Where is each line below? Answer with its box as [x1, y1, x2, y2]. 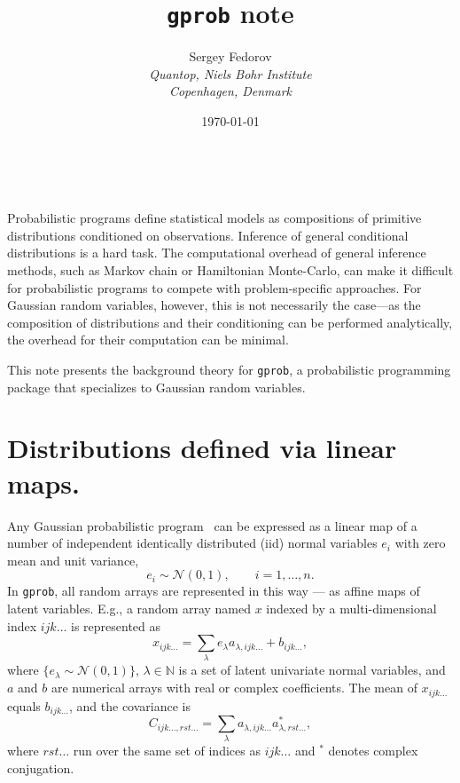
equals [7, 696, 41, 715]
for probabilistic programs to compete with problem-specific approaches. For [7, 278, 422, 297]
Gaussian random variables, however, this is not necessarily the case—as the [7, 296, 421, 314]
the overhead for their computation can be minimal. [7, 330, 289, 349]
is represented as [71, 616, 161, 635]
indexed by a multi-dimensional [266, 598, 437, 617]
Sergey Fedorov [189, 47, 272, 66]
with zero [394, 534, 446, 552]
